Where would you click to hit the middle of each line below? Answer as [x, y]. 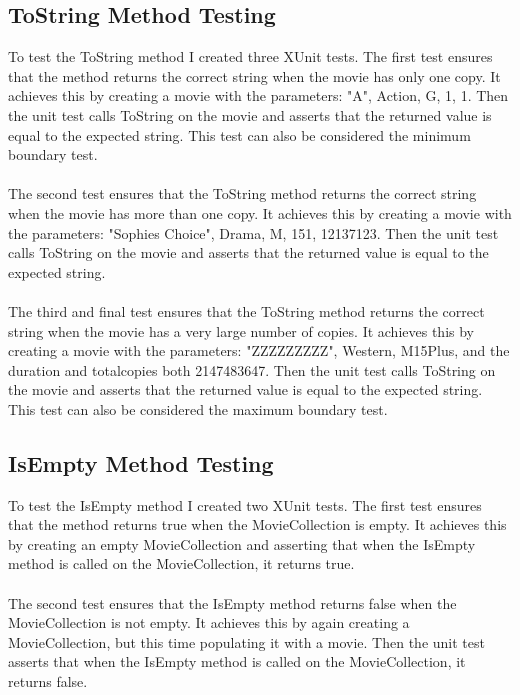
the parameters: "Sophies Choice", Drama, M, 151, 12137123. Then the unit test [253, 232]
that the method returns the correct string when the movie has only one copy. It [254, 75]
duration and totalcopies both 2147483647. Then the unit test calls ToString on [252, 369]
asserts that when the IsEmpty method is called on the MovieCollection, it [237, 661]
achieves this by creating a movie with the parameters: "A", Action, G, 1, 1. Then [258, 95]
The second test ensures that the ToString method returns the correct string [242, 193]
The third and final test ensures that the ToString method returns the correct [246, 310]
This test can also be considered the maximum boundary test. [198, 408]
